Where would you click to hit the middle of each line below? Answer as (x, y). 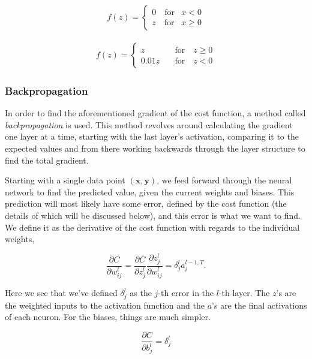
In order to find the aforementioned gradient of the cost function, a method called (155, 113)
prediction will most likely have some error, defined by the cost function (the (146, 203)
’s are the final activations (259, 305)
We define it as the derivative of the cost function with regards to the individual (152, 227)
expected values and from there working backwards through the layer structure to (155, 148)
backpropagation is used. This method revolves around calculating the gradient (149, 124)
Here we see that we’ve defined (61, 293)
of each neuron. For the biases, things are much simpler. (108, 317)
